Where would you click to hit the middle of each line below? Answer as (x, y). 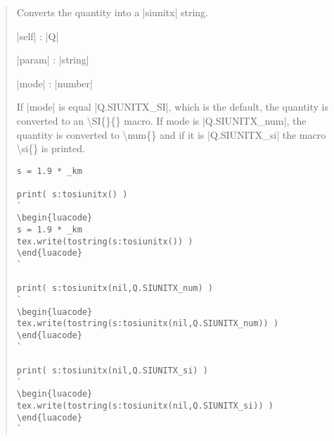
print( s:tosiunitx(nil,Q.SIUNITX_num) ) (115, 288)
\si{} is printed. (51, 148)
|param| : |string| (53, 60)
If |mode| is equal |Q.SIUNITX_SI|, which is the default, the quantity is (172, 107)
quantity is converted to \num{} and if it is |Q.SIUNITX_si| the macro (171, 134)
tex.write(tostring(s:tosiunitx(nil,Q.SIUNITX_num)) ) (148, 324)
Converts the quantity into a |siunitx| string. (112, 12)
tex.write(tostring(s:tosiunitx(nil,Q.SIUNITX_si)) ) (145, 405)
